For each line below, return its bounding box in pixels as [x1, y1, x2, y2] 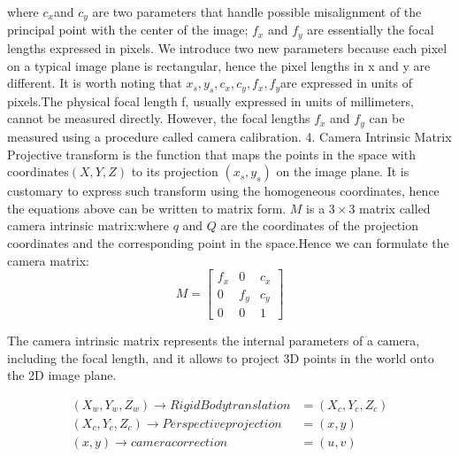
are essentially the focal [307, 20, 434, 39]
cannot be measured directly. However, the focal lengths [7, 109, 310, 128]
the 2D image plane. [7, 366, 117, 384]
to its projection [131, 162, 218, 181]
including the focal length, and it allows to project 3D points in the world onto [7, 348, 434, 367]
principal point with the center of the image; [7, 20, 249, 39]
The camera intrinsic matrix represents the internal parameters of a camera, [7, 331, 420, 350]
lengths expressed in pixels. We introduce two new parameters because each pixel [7, 38, 448, 57]
